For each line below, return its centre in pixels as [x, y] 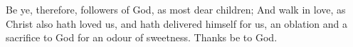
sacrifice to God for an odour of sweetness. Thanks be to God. [142, 37]
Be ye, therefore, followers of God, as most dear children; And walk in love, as [176, 9]
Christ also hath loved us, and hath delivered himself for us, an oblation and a [177, 23]
